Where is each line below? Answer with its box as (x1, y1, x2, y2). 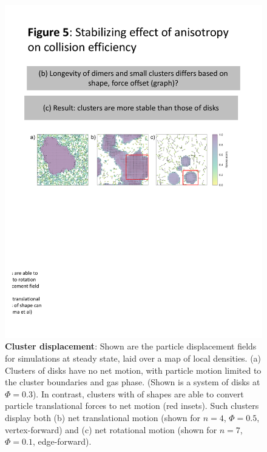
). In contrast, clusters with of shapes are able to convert (32, 387, 244, 400)
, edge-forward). (32, 435, 92, 448)
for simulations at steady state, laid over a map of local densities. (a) (5, 352, 262, 365)
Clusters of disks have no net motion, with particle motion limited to (5, 363, 262, 376)
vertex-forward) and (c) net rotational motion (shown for (5, 423, 217, 436)
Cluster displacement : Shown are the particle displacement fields (5, 340, 257, 352)
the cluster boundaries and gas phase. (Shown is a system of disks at (5, 376, 260, 388)
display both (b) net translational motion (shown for (5, 411, 200, 424)
